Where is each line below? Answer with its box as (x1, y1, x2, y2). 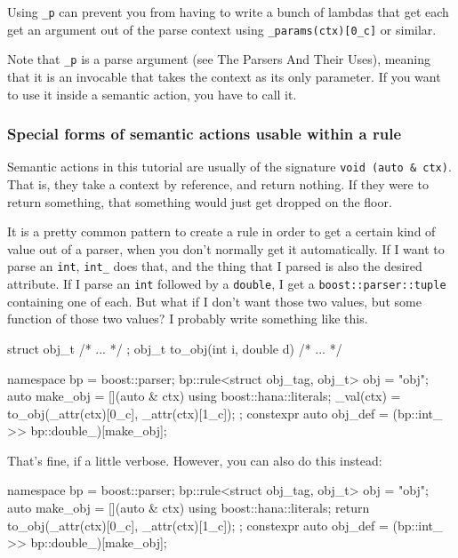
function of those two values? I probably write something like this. (7, 309, 368, 328)
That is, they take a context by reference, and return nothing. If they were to (7, 175, 429, 194)
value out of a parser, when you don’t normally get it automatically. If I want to (7, 239, 445, 258)
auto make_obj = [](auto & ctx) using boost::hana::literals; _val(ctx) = (7, 387, 401, 405)
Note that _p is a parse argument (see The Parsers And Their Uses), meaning (7, 50, 431, 68)
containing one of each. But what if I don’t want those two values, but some (7, 291, 422, 310)
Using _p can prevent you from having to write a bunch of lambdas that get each (7, 3, 449, 20)
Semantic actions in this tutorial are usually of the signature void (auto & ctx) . (7, 157, 452, 176)
